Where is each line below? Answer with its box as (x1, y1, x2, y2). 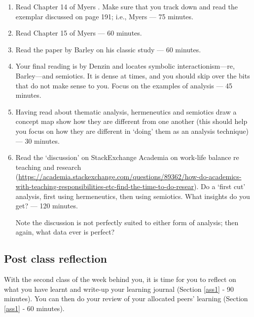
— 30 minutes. (15, 135, 60, 146)
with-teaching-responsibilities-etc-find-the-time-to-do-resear (15, 181, 194, 191)
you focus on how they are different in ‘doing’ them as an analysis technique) (15, 125, 249, 136)
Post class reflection (4, 251, 107, 266)
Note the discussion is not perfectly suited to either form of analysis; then (15, 217, 239, 227)
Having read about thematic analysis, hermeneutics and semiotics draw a (15, 106, 237, 117)
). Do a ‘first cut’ (194, 181, 246, 191)
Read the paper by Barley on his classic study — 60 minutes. (15, 44, 201, 54)
